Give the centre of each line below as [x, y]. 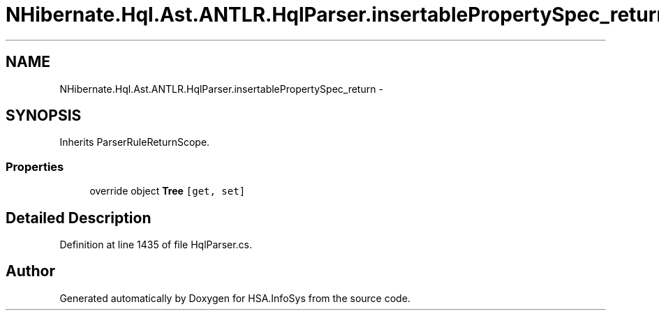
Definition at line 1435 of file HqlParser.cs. [156, 245]
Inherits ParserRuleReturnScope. [135, 142]
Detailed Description [79, 218]
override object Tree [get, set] [168, 191]
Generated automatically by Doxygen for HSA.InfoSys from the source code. [235, 298]
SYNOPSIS [44, 116]
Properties [35, 166]
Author [30, 271]
